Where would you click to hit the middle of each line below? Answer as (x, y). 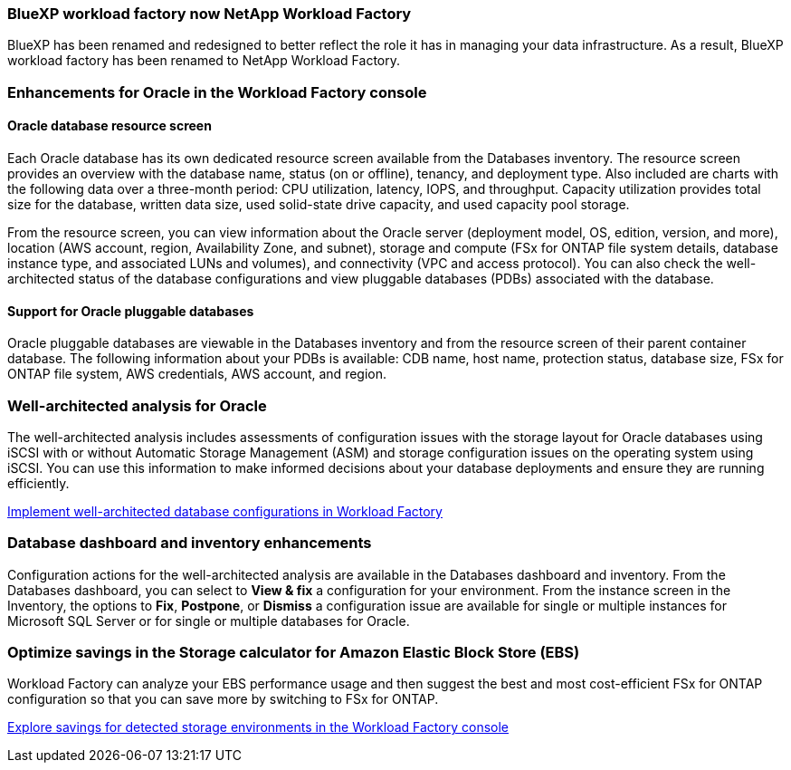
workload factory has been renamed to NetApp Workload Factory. (204, 61)
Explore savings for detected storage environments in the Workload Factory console (258, 727)
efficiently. (38, 483)
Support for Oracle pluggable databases (131, 311)
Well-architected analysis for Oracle (137, 405)
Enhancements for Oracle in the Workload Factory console (217, 92)
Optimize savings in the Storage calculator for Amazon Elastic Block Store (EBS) (294, 653)
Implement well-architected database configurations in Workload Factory (225, 511)
